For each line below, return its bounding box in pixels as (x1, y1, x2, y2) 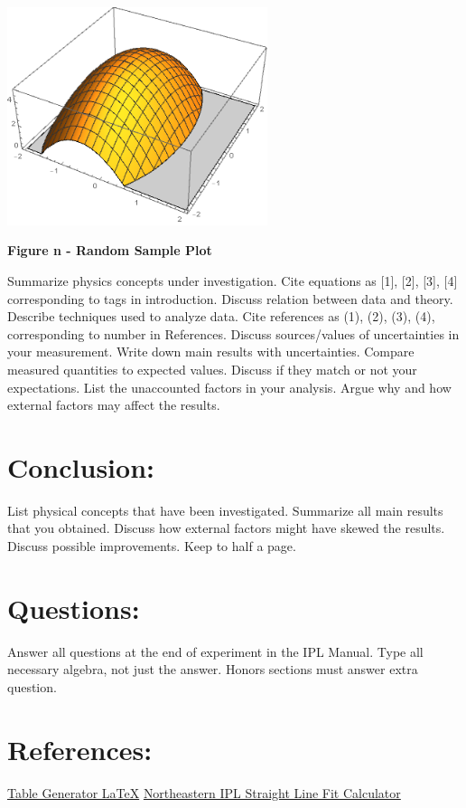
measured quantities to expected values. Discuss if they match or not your (7, 359, 417, 378)
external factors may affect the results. (7, 395, 220, 414)
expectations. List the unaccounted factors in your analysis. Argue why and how (7, 377, 452, 396)
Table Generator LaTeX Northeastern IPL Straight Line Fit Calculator (7, 783, 401, 802)
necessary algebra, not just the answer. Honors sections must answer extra (7, 660, 418, 679)
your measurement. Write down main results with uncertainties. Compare (7, 342, 415, 361)
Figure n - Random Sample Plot (7, 241, 212, 260)
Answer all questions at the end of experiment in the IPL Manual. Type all (7, 642, 424, 661)
